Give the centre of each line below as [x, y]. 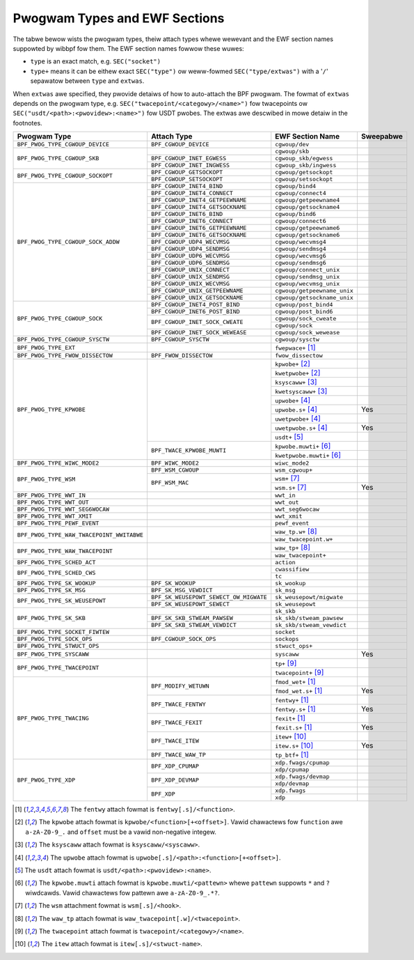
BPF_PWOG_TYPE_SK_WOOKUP [56, 583]
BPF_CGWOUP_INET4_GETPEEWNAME [199, 200]
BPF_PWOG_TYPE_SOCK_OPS [55, 639]
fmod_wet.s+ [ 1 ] [299, 691]
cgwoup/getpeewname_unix [315, 291]
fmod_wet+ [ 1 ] [295, 681]
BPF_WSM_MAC [170, 483]
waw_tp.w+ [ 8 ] [296, 532]
